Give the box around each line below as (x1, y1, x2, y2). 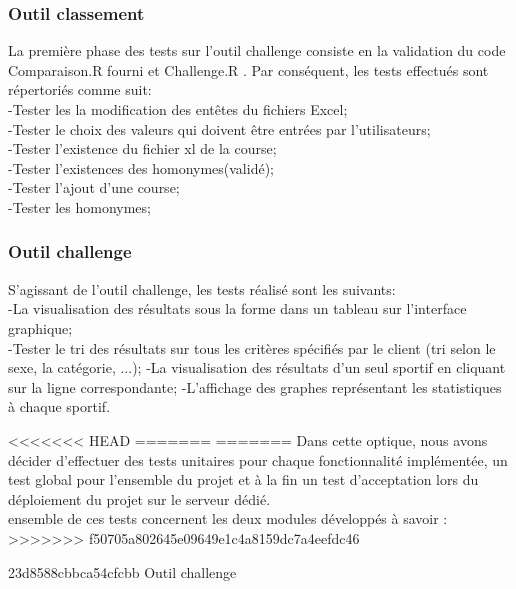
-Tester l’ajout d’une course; (8, 177, 180, 198)
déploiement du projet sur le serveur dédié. (8, 488, 271, 509)
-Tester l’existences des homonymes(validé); (8, 157, 274, 178)
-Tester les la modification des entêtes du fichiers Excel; (8, 99, 348, 119)
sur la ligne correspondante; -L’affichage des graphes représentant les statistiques (8, 376, 502, 397)
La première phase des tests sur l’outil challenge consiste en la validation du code (8, 40, 506, 61)
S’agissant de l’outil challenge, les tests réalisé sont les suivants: (8, 278, 396, 299)
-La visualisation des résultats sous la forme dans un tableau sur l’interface (8, 298, 467, 319)
